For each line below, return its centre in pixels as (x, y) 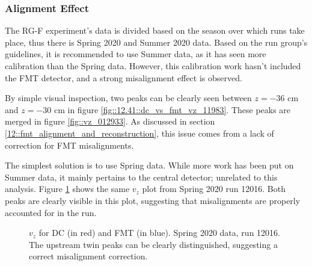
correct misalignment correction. (88, 256)
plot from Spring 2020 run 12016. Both (214, 189)
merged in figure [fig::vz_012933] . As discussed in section (110, 121)
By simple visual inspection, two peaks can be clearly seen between (128, 98)
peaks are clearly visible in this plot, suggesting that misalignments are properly (153, 200)
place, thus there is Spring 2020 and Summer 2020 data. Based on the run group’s (156, 42)
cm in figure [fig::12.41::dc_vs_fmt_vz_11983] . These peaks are (172, 109)
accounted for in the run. (51, 212)
